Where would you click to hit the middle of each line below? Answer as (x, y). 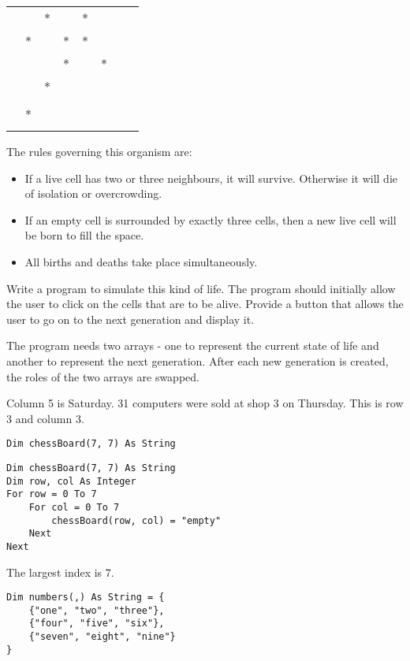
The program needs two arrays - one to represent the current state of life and (193, 345)
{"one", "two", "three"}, (97, 610)
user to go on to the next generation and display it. (130, 319)
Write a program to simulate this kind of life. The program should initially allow (201, 288)
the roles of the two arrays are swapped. (103, 376)
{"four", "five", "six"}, (97, 624)
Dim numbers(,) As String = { (86, 598)
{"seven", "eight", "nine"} (102, 637)
